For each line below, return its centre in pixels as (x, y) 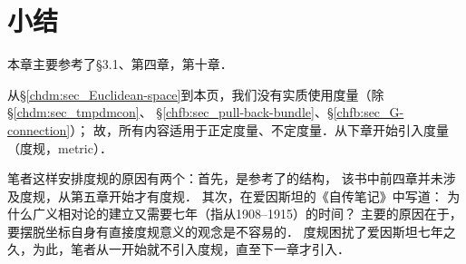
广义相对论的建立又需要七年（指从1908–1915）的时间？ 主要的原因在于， (247, 214)
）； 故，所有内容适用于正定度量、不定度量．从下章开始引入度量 (259, 129)
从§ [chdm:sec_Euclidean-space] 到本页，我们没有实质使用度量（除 (196, 94)
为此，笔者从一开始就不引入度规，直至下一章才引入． (191, 249)
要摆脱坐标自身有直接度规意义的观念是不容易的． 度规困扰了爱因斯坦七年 (225, 231)
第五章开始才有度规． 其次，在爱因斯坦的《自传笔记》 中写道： (257, 196)
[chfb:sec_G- (369, 112)
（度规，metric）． (60, 147)
